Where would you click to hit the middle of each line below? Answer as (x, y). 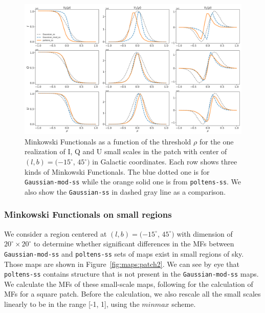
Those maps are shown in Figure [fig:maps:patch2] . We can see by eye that (122, 264)
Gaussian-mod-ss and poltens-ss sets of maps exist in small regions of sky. (124, 253)
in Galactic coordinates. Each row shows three (165, 162)
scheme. (184, 304)
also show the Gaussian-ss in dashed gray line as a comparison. (125, 191)
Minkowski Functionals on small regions (88, 214)
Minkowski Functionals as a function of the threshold (108, 141)
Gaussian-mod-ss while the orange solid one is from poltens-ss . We (133, 182)
